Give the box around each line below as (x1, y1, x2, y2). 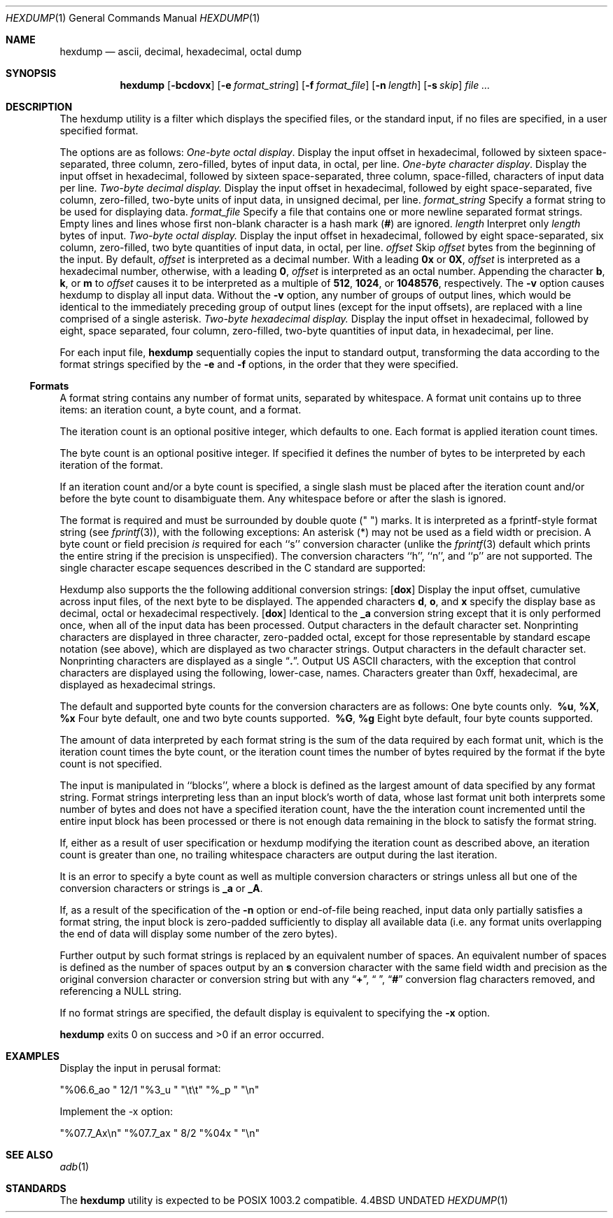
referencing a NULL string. (59, 985, 182, 997)
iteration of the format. (59, 459, 163, 471)
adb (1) (59, 1161, 90, 1173)
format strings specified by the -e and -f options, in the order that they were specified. (59, 358, 459, 370)
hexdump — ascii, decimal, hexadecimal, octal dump (59, 45, 302, 57)
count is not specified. (59, 758, 162, 770)
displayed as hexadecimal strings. (59, 679, 216, 691)
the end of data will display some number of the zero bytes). (59, 928, 337, 940)
